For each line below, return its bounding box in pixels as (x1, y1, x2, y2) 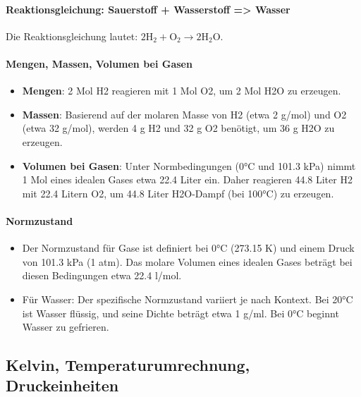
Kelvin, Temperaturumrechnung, (6, 354, 250, 376)
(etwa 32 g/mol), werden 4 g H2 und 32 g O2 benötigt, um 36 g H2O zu (22, 121, 335, 135)
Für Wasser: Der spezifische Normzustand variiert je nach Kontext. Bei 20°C (22, 291, 353, 306)
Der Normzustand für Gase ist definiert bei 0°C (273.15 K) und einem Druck (22, 240, 355, 255)
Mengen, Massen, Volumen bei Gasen (6, 56, 192, 71)
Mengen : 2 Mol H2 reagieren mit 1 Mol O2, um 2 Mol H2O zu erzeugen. (22, 83, 341, 98)
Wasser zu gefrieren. (22, 319, 109, 334)
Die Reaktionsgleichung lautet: (6, 28, 138, 43)
